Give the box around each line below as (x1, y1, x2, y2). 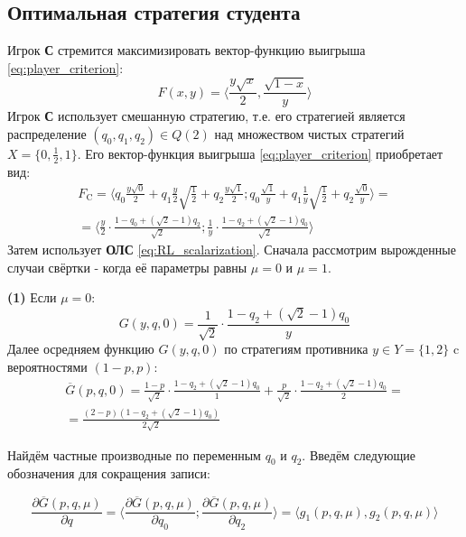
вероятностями (7, 356, 88, 375)
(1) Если (7, 288, 57, 307)
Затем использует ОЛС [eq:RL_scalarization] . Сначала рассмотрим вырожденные (7, 240, 456, 259)
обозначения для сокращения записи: (7, 464, 210, 483)
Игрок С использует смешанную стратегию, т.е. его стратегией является (7, 106, 405, 125)
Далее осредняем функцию (7, 339, 154, 358)
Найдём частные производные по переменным (7, 445, 261, 464)
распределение (7, 124, 87, 143)
